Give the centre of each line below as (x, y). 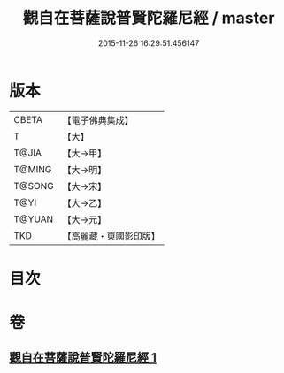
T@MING (33, 169)
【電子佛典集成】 (98, 120)
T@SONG (34, 186)
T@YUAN (34, 219)
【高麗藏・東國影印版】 (111, 236)
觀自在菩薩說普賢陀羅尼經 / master (149, 18)
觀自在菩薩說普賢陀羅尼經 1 (83, 358)
